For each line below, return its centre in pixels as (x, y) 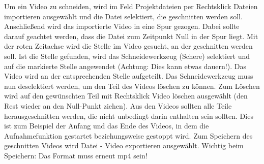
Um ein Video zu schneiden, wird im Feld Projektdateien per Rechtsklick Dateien (131, 6)
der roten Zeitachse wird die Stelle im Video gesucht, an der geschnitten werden (128, 46)
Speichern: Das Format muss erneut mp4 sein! (76, 155)
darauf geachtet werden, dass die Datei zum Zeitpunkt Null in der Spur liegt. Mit (131, 36)
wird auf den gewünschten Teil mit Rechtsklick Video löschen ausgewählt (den (126, 96)
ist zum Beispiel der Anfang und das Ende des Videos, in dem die (107, 126)
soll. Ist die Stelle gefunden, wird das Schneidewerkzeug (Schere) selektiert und (127, 56)
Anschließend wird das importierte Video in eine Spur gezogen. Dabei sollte (122, 26)
